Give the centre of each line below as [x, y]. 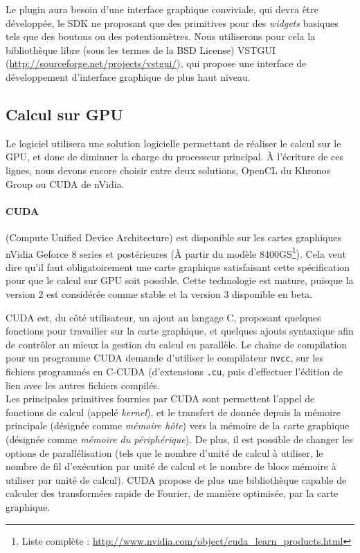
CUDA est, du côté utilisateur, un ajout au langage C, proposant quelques [163, 317]
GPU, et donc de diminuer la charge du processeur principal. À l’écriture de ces [175, 157]
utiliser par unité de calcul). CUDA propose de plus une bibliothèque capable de [176, 479]
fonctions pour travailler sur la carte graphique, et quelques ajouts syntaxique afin [180, 331]
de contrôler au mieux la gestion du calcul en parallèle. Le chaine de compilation [177, 344]
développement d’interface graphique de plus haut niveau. [128, 76]
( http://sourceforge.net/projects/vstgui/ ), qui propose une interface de [156, 63]
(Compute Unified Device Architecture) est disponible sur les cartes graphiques [173, 237]
